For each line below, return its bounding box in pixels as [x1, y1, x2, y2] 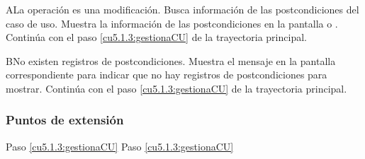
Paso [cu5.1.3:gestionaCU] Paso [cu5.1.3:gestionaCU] [6, 139, 234, 153]
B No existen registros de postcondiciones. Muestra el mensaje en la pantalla [6, 53, 336, 68]
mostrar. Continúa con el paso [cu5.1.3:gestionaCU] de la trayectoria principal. [6, 81, 347, 95]
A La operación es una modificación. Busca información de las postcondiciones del [6, 2, 359, 16]
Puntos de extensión [6, 111, 124, 129]
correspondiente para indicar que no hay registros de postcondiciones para [6, 67, 327, 82]
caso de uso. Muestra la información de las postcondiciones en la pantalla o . [6, 16, 338, 30]
